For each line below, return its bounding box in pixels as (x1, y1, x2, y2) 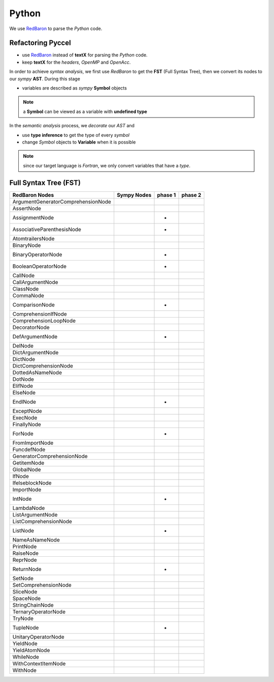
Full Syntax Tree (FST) (9, 178, 81, 187)
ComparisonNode (12, 301, 55, 308)
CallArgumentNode (12, 278, 58, 286)
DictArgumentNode (12, 349, 59, 356)
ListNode (12, 527, 35, 534)
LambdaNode (12, 504, 45, 511)
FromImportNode (12, 439, 54, 446)
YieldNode (12, 640, 38, 647)
